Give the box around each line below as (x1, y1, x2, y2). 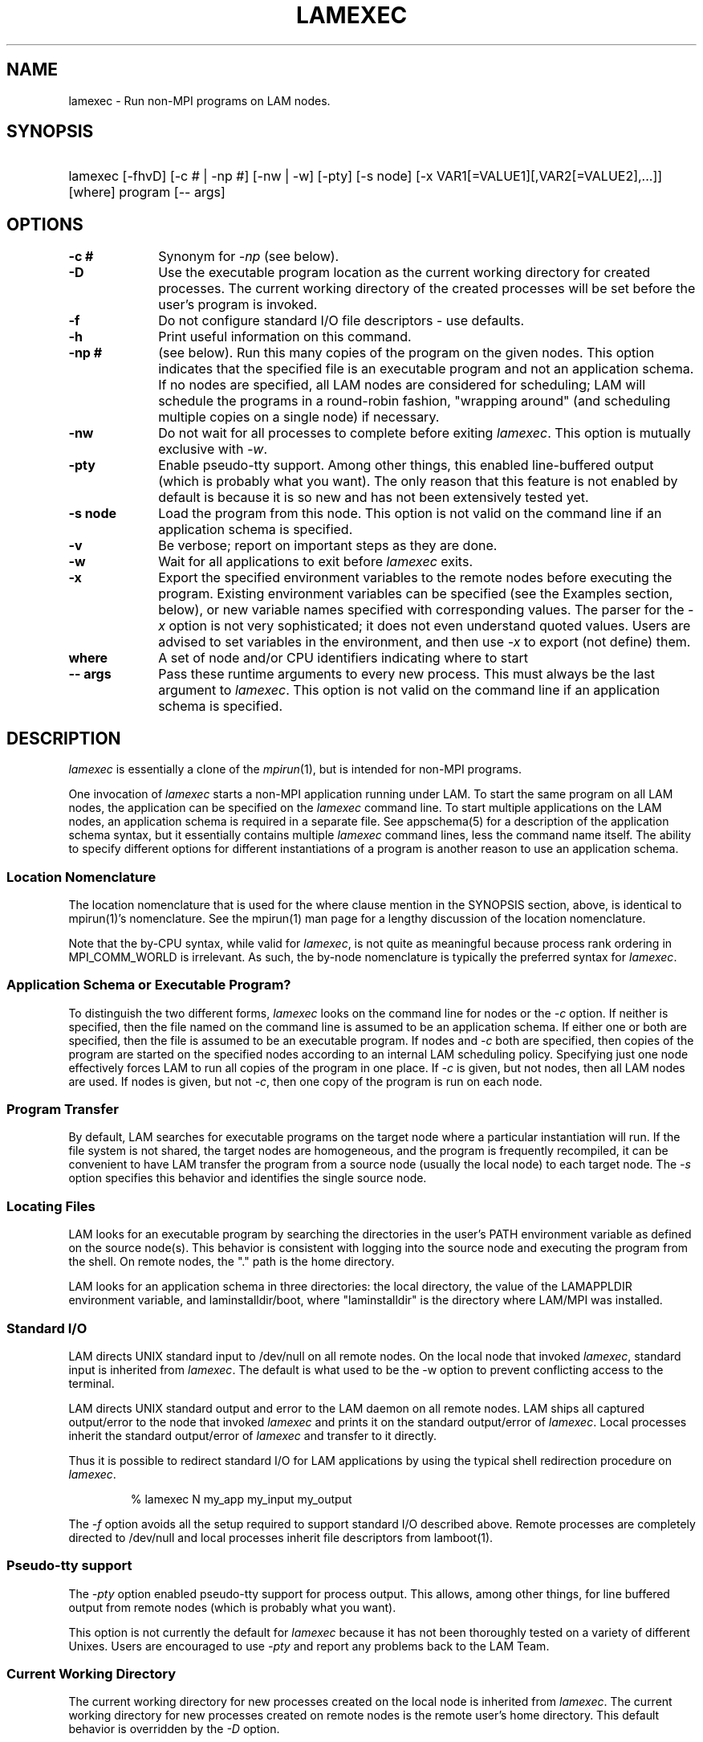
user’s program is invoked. (158, 296, 318, 313)
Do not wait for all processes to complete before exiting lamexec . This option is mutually (158, 425, 691, 442)
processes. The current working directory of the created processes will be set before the (158, 280, 696, 297)
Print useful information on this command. (158, 328, 412, 345)
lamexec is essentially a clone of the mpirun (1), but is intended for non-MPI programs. (68, 762, 522, 777)
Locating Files (6, 1197, 95, 1214)
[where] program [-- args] (68, 184, 226, 201)
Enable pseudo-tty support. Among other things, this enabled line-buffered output (158, 457, 654, 474)
